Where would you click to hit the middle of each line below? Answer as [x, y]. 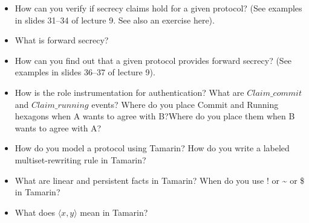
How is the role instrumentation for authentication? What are [129, 92]
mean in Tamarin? [114, 212]
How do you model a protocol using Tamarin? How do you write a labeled [152, 148]
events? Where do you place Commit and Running [185, 104]
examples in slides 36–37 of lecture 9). [85, 72]
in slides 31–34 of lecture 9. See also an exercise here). [115, 20]
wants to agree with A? [58, 127]
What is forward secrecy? [62, 40]
